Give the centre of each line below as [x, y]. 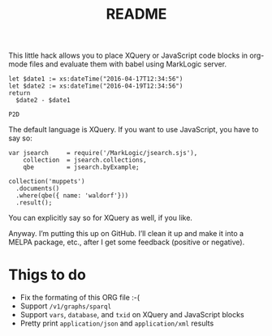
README [136, 14]
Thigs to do [47, 275]
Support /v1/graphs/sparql [66, 306]
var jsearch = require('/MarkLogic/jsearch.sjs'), [103, 153]
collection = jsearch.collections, [85, 160]
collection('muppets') [47, 182]
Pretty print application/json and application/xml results [117, 323]
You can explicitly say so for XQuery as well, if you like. [101, 218]
